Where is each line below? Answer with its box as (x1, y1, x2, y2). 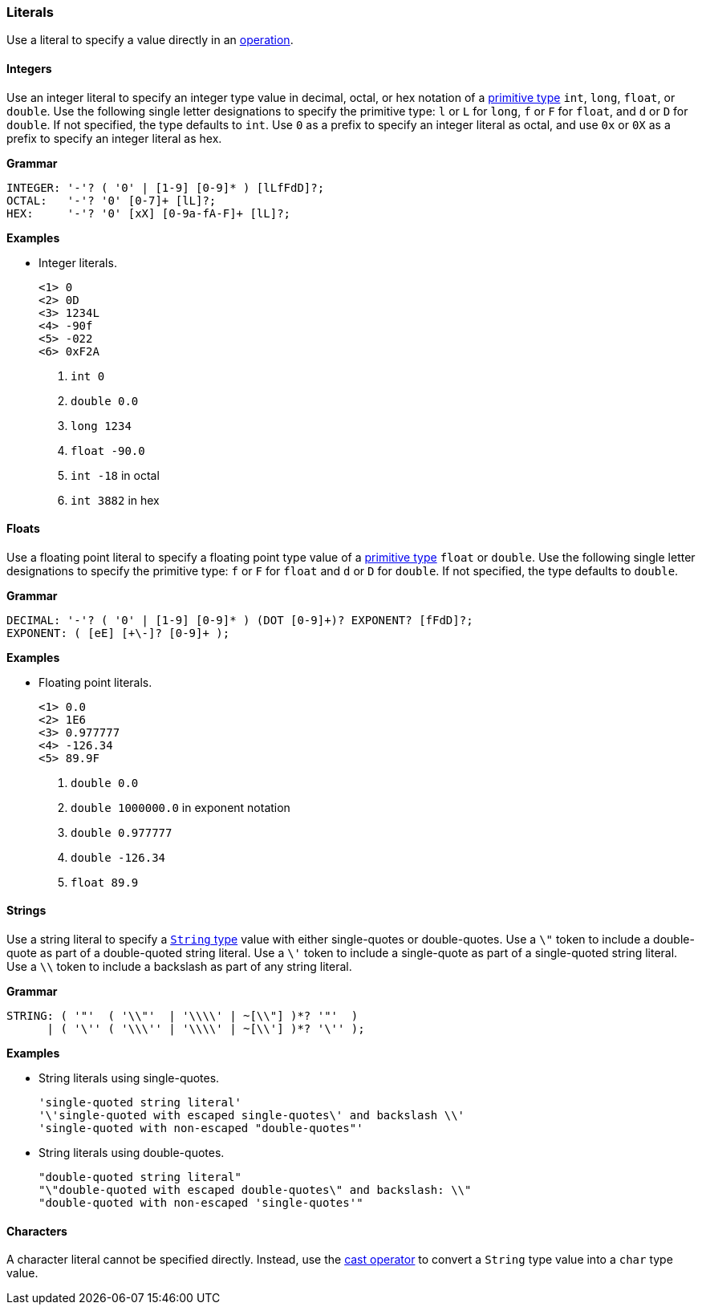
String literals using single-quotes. (39, 1071, 220, 1086)
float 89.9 (71, 875, 139, 889)
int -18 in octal (71, 468, 160, 482)
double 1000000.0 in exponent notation (71, 800, 290, 814)
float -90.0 (71, 444, 145, 457)
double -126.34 (71, 850, 166, 864)
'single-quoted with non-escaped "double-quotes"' (39, 1122, 363, 1135)
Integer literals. (39, 255, 117, 270)
